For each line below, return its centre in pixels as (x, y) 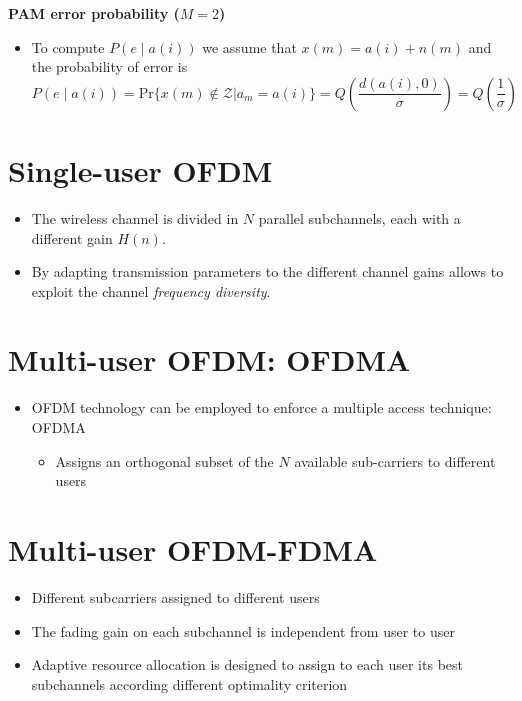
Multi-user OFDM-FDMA (193, 548)
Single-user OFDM (140, 169)
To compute (68, 46)
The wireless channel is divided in (135, 217)
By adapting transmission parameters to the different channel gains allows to (267, 271)
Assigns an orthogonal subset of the (164, 460)
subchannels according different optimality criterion (189, 683)
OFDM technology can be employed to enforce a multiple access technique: (261, 407)
